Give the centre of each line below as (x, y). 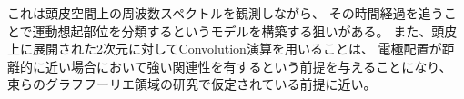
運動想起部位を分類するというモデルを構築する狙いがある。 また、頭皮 (245, 30)
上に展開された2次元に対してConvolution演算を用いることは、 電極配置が (225, 49)
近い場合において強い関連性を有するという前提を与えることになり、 (248, 66)
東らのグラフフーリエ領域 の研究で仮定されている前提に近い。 (192, 84)
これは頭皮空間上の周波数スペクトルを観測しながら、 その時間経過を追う (226, 13)
